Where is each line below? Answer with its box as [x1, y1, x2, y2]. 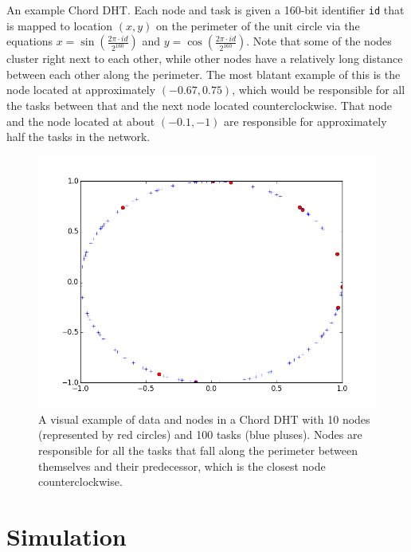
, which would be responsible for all [232, 81, 405, 98]
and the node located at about [6, 112, 155, 129]
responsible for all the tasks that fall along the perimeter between [38, 442, 358, 458]
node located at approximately [6, 81, 156, 98]
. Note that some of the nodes [246, 33, 392, 49]
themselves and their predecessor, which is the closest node [38, 457, 326, 474]
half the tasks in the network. [6, 128, 151, 145]
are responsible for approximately [224, 112, 387, 129]
